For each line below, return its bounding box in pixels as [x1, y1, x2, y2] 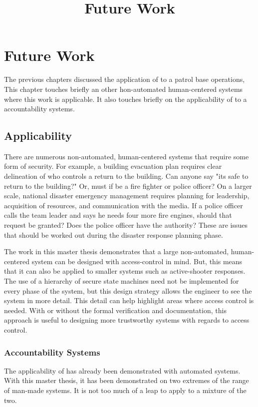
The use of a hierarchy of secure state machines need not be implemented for [4, 276, 239, 286]
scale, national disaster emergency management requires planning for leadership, [4, 190, 250, 201]
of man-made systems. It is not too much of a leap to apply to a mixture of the [4, 385, 247, 395]
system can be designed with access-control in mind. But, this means [31, 256, 243, 266]
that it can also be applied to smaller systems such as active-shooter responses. [4, 266, 246, 276]
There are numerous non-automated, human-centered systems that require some [4, 151, 249, 161]
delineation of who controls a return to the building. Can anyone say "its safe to [4, 171, 249, 181]
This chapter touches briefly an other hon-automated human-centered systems [4, 83, 243, 94]
